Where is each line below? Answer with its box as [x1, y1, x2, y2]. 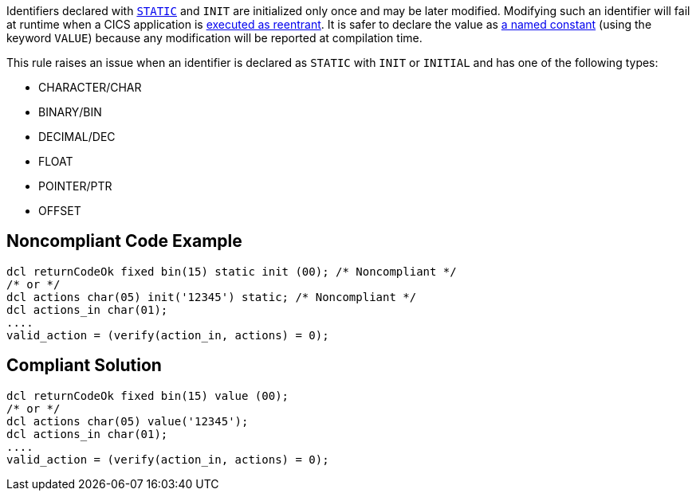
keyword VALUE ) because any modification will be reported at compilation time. [6, 31, 423, 45]
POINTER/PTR [38, 179, 112, 193]
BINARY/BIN [38, 105, 102, 119]
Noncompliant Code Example [6, 231, 242, 252]
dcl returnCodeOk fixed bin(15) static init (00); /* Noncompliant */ [6, 264, 457, 278]
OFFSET [38, 204, 81, 217]
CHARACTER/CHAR [38, 80, 142, 94]
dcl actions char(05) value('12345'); [6, 414, 249, 428]
